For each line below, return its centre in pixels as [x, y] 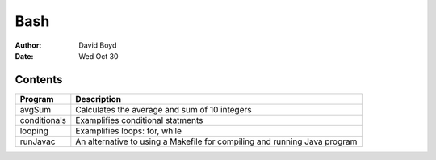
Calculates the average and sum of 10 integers [163, 109]
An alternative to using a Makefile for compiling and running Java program [216, 141]
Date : [24, 56]
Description [98, 99]
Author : [28, 45]
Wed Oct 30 [99, 56]
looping [34, 131]
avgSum [36, 109]
